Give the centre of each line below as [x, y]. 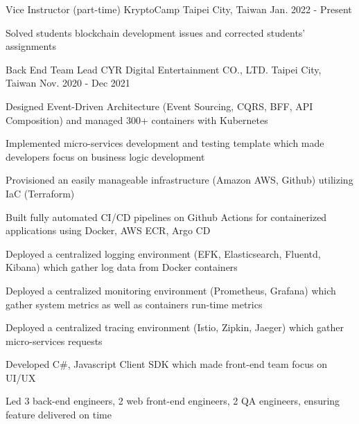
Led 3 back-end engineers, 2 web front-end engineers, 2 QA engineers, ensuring [173, 401]
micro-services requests [54, 341]
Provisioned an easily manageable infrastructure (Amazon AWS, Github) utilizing [179, 180]
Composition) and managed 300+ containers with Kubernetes [137, 120]
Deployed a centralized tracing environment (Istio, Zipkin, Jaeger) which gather [175, 327]
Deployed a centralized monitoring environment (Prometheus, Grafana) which [171, 290]
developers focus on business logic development [105, 156]
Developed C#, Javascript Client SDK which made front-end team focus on [166, 364]
